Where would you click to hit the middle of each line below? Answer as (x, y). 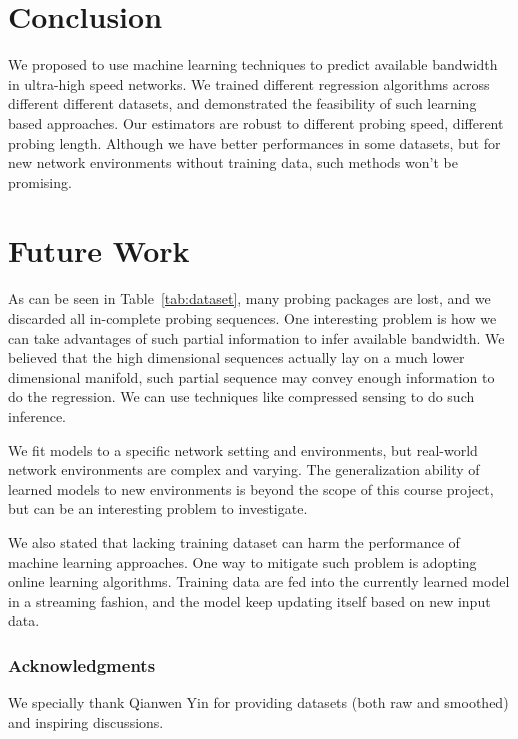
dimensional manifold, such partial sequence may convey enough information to (251, 376)
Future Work (99, 250)
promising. (40, 181)
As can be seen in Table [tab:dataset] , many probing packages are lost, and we (249, 298)
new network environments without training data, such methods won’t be (233, 162)
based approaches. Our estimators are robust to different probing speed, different (256, 122)
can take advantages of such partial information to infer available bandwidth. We (256, 337)
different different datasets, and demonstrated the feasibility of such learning (242, 103)
